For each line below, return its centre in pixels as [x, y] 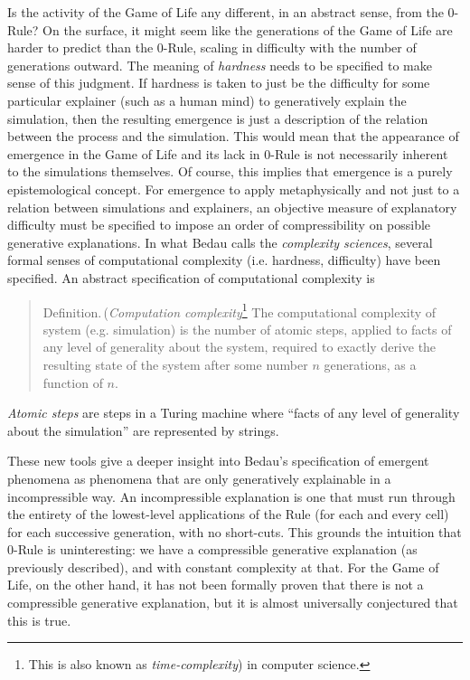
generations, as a [370, 364]
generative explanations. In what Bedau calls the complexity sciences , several [220, 242]
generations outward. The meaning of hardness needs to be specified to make [220, 65]
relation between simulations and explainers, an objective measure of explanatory [232, 207]
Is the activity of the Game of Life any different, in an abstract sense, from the [226, 12]
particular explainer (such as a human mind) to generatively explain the [207, 100]
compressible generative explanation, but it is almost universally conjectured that [233, 603]
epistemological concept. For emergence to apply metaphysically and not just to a [234, 189]
